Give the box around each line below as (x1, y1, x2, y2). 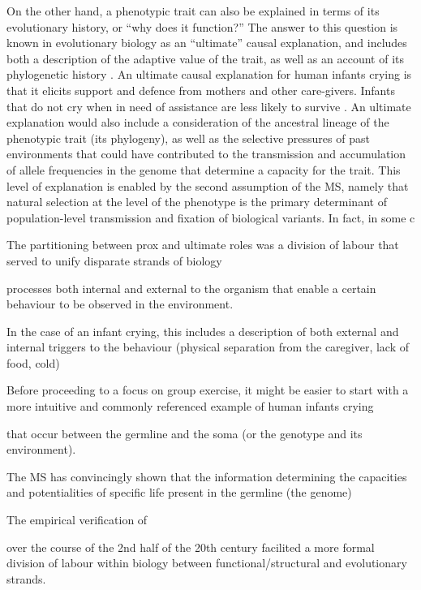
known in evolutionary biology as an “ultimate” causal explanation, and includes (6, 34, 407, 51)
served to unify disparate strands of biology (6, 252, 222, 269)
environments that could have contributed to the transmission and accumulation (6, 145, 406, 162)
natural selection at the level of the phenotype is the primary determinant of (6, 193, 387, 210)
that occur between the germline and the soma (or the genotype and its (6, 424, 363, 441)
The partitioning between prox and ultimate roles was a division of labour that (6, 236, 399, 253)
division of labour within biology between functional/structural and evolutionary (6, 554, 407, 571)
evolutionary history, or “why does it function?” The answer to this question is (6, 18, 398, 35)
